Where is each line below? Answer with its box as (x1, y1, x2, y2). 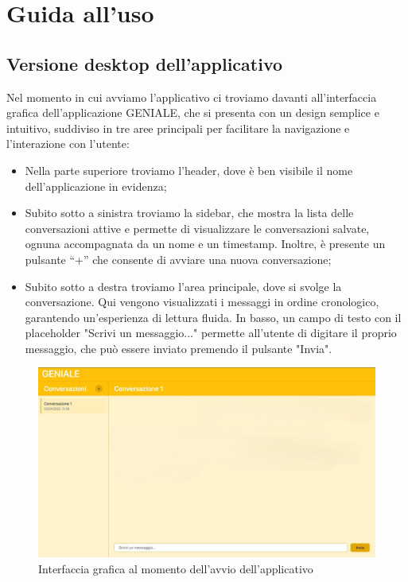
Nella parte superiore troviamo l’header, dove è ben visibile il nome (25, 161, 353, 178)
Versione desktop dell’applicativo (6, 51, 283, 76)
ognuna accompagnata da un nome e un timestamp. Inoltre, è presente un (25, 235, 386, 252)
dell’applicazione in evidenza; (25, 177, 167, 194)
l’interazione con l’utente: (6, 135, 130, 152)
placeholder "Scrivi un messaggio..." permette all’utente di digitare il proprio (25, 324, 397, 341)
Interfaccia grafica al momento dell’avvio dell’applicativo (38, 560, 313, 576)
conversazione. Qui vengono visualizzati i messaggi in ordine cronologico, (25, 293, 379, 310)
